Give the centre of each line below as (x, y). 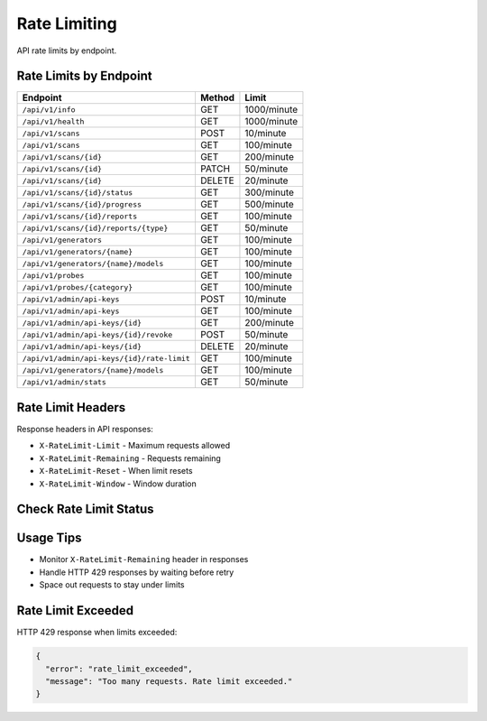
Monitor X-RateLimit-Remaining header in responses (144, 559)
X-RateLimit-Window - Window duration (118, 484)
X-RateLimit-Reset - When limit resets (116, 471)
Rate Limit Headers (71, 407)
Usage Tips (49, 538)
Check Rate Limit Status (85, 509)
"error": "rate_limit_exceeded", (119, 669)
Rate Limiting (67, 23)
